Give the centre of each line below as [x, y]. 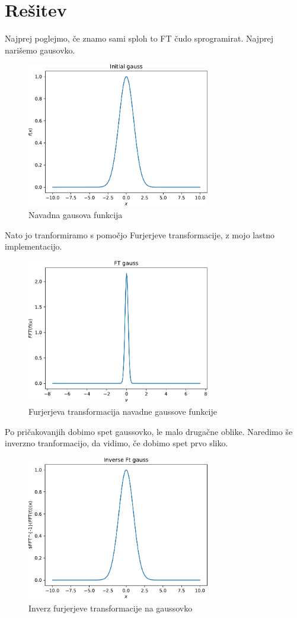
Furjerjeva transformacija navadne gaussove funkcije [123, 412]
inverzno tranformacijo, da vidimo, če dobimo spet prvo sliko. [116, 443]
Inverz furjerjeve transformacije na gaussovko [111, 608]
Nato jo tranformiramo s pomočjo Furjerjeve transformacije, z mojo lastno [140, 234]
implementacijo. [33, 246]
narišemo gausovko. [40, 50]
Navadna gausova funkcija [76, 215]
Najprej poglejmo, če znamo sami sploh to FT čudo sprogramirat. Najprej [139, 38]
